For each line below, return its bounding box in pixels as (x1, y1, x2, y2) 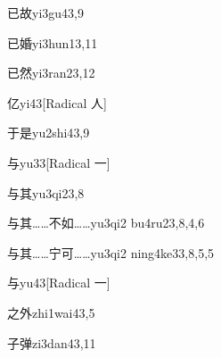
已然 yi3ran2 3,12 (7, 63, 95, 82)
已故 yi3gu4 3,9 (7, 4, 84, 21)
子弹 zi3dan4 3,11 (7, 333, 96, 352)
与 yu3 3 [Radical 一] (7, 153, 110, 171)
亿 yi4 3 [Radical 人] (7, 93, 107, 112)
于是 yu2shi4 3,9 (7, 123, 90, 142)
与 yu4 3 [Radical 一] (7, 273, 110, 292)
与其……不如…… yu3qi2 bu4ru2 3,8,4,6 (7, 213, 205, 232)
